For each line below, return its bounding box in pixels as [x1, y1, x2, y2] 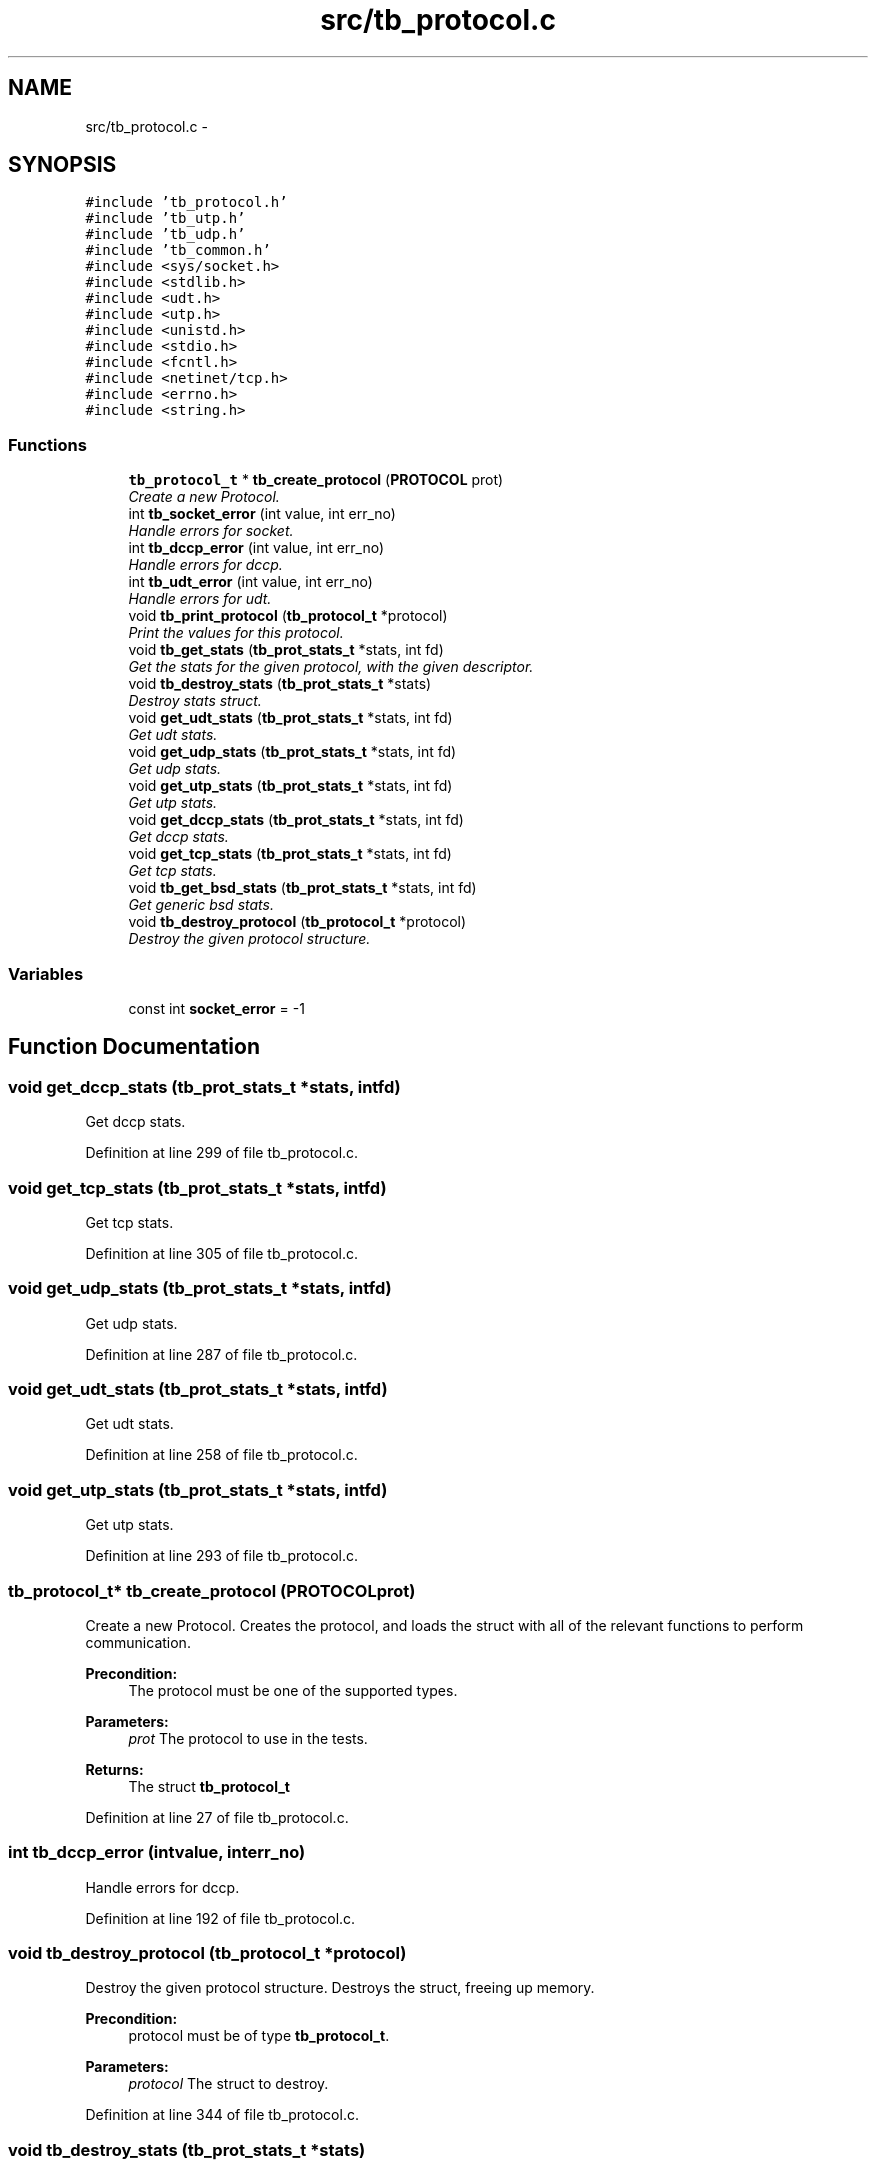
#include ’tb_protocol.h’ [85, 194, 288, 211]
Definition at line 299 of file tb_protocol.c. [85, 1144, 359, 1162]
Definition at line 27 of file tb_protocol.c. [85, 1808, 349, 1826]
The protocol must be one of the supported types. [128, 1681, 458, 1699]
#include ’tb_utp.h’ [85, 210, 246, 227]
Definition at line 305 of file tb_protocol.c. [85, 1244, 358, 1262]
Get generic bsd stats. [128, 896, 274, 914]
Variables [8, 963, 84, 984]
